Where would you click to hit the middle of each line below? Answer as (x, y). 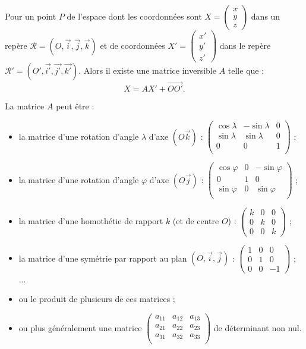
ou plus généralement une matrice (80, 327)
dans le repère (245, 45)
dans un (266, 16)
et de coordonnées (133, 45)
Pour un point (31, 16)
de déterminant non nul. (258, 327)
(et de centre (196, 220)
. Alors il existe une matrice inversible (147, 70)
